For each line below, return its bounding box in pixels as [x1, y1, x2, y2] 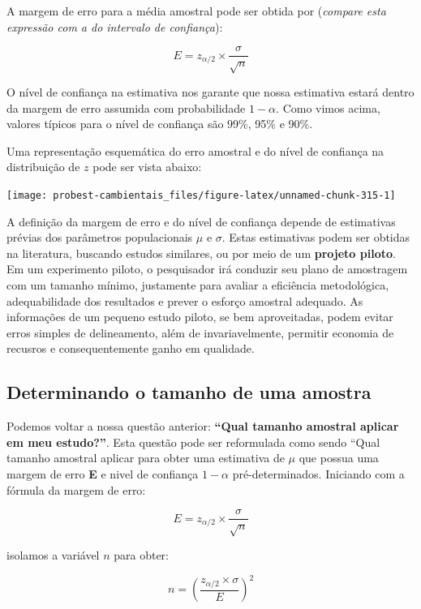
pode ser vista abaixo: [92, 158, 202, 175]
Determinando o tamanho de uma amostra [6, 380, 372, 405]
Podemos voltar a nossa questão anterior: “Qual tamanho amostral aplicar [6, 418, 399, 435]
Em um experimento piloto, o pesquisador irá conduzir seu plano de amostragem [6, 260, 408, 277]
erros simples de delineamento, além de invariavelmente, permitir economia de [6, 324, 394, 341]
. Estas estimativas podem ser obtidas [221, 229, 410, 246]
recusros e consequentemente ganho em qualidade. [6, 340, 255, 357]
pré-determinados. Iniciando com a [232, 465, 405, 482]
